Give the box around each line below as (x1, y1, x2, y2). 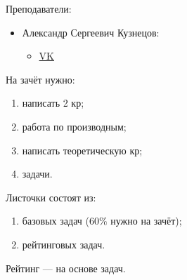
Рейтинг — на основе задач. (6, 260, 126, 275)
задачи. (22, 166, 53, 181)
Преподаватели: (6, 1, 72, 15)
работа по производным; (22, 119, 127, 133)
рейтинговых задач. (22, 236, 105, 251)
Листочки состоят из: (6, 189, 96, 204)
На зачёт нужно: (6, 72, 75, 86)
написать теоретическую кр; (22, 142, 143, 157)
